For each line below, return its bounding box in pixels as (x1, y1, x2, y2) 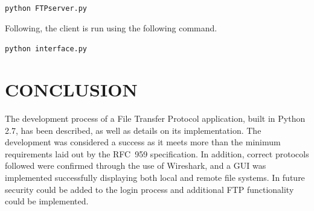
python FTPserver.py (5, 4, 88, 13)
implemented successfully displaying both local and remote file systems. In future (5, 171, 305, 183)
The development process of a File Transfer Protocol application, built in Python (5, 112, 306, 125)
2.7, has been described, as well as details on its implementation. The (5, 124, 261, 136)
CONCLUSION (5, 77, 138, 102)
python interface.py (5, 45, 88, 54)
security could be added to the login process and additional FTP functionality (5, 183, 294, 195)
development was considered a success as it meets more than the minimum (5, 136, 281, 148)
